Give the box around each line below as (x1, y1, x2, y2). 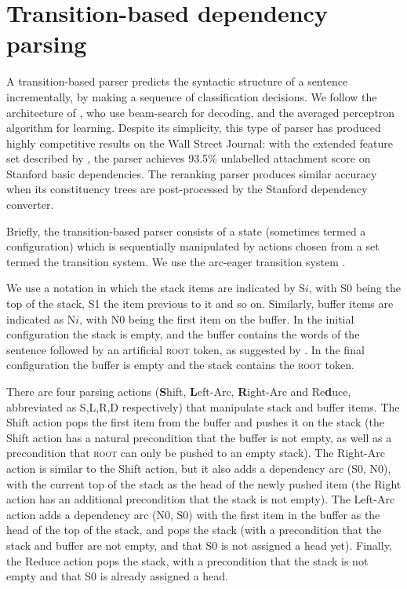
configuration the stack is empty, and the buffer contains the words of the (6, 326, 360, 342)
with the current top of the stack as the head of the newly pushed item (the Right (6, 475, 402, 492)
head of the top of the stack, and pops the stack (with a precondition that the (6, 521, 382, 538)
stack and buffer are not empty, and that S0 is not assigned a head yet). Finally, (6, 536, 392, 553)
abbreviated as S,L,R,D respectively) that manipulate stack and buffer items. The (6, 398, 400, 415)
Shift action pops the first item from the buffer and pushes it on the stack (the (6, 414, 384, 430)
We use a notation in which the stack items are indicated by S (6, 280, 305, 296)
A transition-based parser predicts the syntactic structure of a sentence (6, 73, 348, 90)
